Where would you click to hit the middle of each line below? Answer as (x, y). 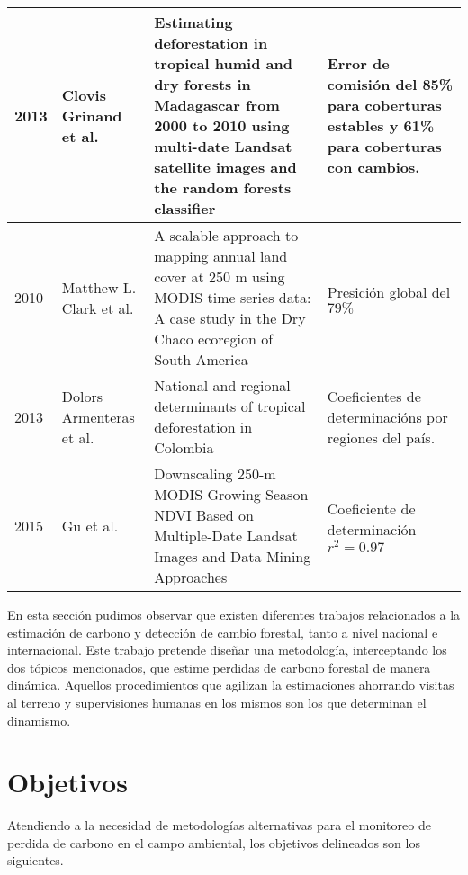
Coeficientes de (374, 396)
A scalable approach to (226, 235)
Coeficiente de (371, 509)
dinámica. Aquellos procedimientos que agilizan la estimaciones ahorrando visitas (231, 685)
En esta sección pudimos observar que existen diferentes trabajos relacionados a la (234, 614)
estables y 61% (381, 125)
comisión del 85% (390, 84)
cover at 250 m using (220, 277)
